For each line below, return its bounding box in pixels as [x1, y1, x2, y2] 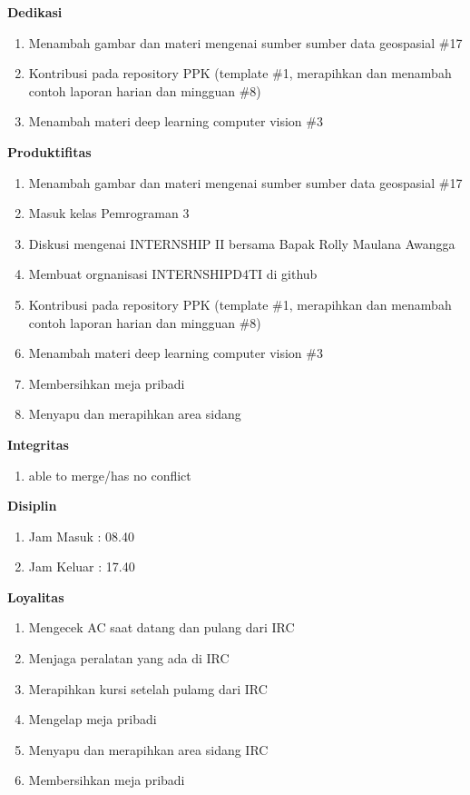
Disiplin [7, 496, 57, 515]
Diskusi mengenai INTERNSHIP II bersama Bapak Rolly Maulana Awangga [28, 234, 455, 253]
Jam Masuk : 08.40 [28, 526, 134, 545]
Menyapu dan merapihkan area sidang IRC [28, 740, 269, 759]
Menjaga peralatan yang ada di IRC [28, 649, 230, 668]
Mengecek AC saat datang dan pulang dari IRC [28, 618, 295, 637]
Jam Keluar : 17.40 [28, 557, 135, 576]
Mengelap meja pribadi [28, 710, 157, 729]
